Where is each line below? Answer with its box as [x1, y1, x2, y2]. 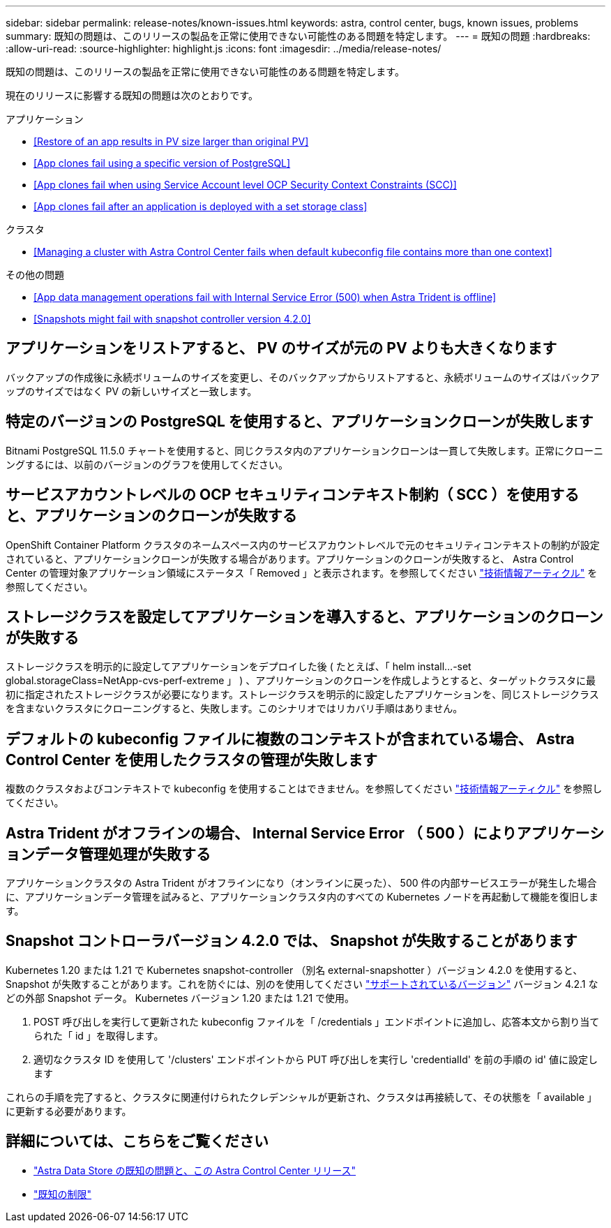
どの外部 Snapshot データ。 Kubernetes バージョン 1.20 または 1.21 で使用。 [6, 991, 355, 1004]
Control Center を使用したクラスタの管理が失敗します [6, 750, 377, 769]
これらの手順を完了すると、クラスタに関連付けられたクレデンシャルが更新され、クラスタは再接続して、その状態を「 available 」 [6, 1090, 597, 1103]
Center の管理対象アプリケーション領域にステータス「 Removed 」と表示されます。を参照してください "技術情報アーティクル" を [6, 566, 598, 579]
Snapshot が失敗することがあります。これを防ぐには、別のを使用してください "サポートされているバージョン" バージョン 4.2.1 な [6, 977, 598, 990]
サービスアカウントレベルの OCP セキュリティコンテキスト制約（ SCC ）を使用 [6, 486, 550, 504]
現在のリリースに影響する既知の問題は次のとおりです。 [6, 89, 258, 101]
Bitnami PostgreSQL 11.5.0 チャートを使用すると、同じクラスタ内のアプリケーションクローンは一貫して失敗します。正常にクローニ [6, 444, 604, 457]
